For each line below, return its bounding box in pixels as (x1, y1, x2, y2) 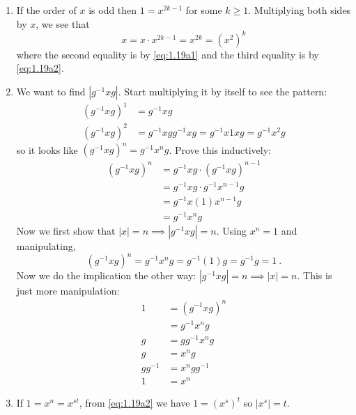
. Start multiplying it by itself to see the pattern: (118, 84, 327, 98)
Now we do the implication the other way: (16, 268, 196, 283)
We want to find (16, 84, 86, 98)
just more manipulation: (16, 283, 120, 298)
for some (185, 3, 222, 17)
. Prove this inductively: (169, 142, 271, 157)
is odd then (88, 3, 137, 17)
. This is (297, 268, 332, 283)
